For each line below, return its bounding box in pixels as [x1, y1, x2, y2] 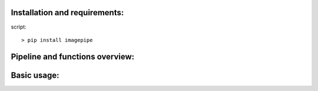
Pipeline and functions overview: [11, 51, 135, 61]
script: [11, 23, 26, 30]
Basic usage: [11, 70, 59, 80]
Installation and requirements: [11, 8, 124, 17]
